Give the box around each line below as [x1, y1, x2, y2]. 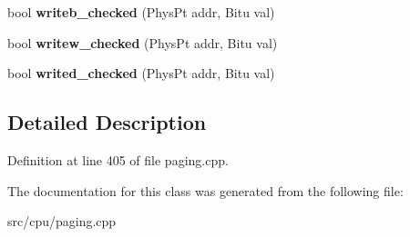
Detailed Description [7, 108, 207, 136]
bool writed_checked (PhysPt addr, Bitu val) [7, 64, 275, 83]
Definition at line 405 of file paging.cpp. [7, 150, 229, 169]
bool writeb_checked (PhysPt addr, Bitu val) [7, 3, 275, 21]
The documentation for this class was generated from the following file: [7, 181, 404, 200]
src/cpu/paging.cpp [7, 212, 117, 231]
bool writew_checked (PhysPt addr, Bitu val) [7, 33, 278, 52]
